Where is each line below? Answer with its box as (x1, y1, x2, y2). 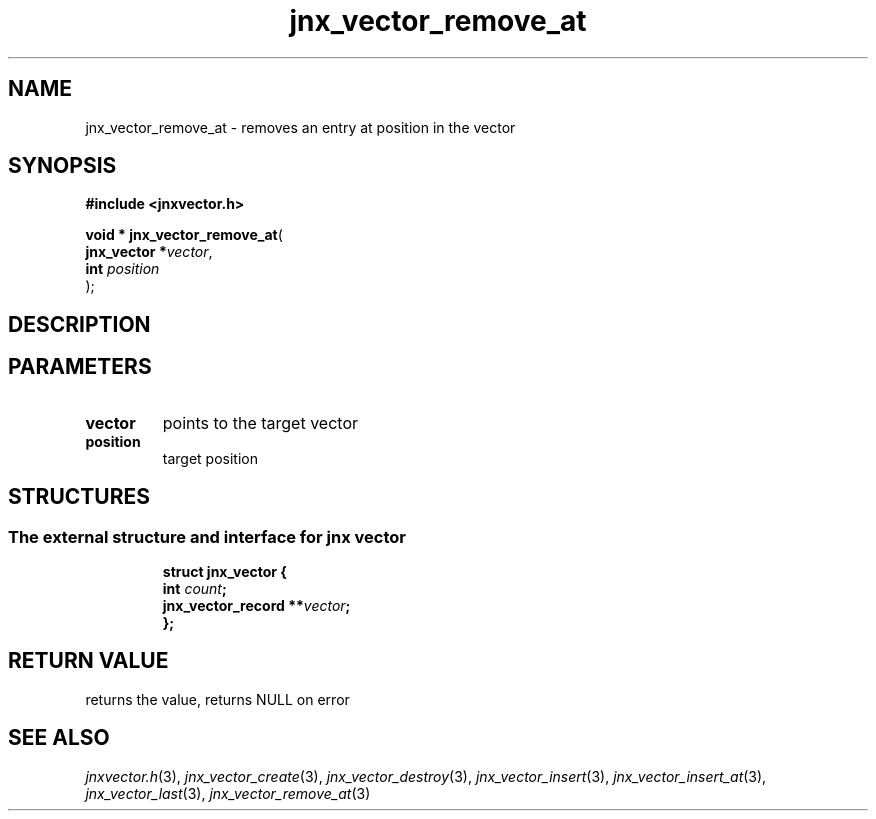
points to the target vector (162, 412, 358, 433)
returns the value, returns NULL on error (85, 690, 350, 708)
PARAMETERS (8, 354, 152, 380)
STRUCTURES (8, 484, 150, 510)
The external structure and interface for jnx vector (8, 526, 406, 547)
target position (162, 449, 258, 467)
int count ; (162, 579, 227, 597)
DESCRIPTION (8, 311, 151, 337)
